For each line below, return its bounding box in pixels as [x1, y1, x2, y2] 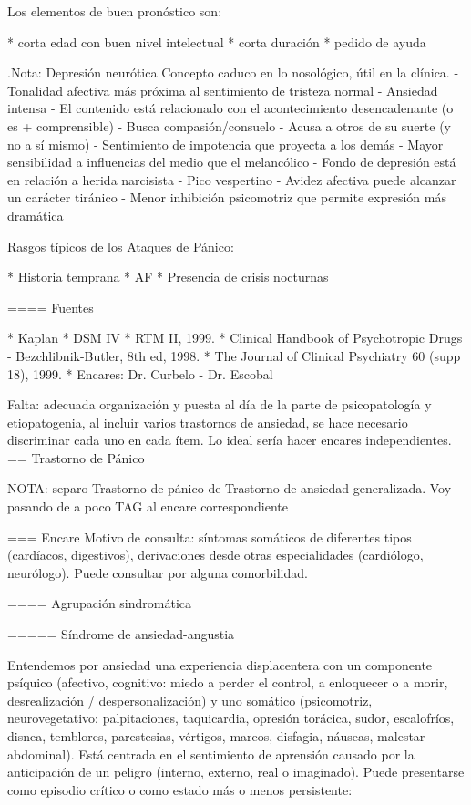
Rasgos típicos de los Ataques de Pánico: [7, 236, 234, 255]
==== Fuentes [7, 297, 94, 316]
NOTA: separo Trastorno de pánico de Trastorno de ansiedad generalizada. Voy [7, 479, 452, 498]
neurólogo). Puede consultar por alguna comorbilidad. [7, 562, 308, 582]
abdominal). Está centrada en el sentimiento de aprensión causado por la [7, 744, 415, 763]
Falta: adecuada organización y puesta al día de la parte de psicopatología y [7, 395, 432, 414]
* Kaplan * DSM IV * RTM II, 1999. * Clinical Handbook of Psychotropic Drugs [7, 328, 463, 347]
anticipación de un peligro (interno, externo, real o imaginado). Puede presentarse [7, 762, 465, 781]
